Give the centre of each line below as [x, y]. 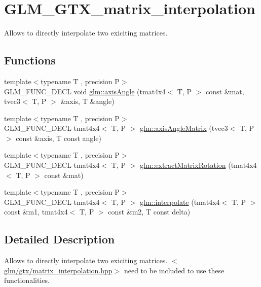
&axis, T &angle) [87, 101]
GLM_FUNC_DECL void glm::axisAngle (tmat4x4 [85, 91]
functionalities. [27, 280]
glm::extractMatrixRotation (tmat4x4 [198, 165]
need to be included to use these [174, 270]
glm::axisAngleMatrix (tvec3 [184, 128]
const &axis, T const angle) [59, 138]
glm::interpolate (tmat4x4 [180, 202]
